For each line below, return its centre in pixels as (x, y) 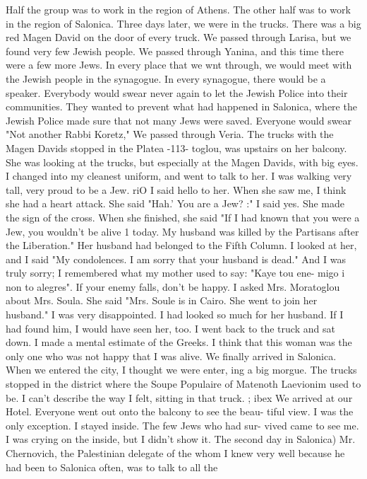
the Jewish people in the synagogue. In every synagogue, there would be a (166, 78)
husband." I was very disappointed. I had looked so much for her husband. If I (175, 314)
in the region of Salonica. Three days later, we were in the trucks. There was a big (183, 23)
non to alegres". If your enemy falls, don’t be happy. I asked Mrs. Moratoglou (173, 286)
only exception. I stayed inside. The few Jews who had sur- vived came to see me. (182, 425)
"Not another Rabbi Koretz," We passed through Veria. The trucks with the (170, 134)
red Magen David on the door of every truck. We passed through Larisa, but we (179, 37)
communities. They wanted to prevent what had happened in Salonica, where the (181, 106)
